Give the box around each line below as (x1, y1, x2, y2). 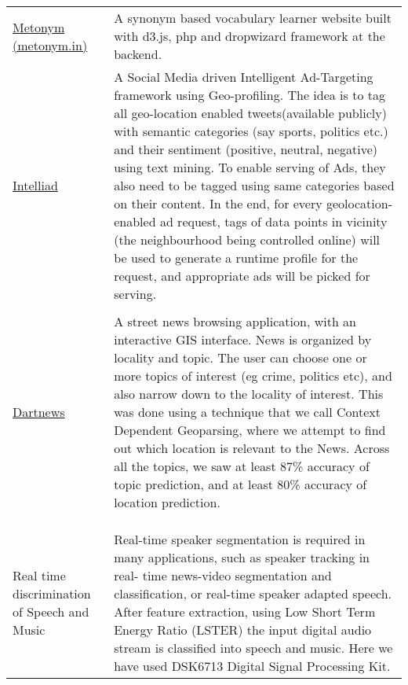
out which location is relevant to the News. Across (114, 439, 390, 457)
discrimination (13, 584, 91, 602)
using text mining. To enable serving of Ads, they (114, 158, 386, 176)
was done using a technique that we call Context (114, 403, 381, 421)
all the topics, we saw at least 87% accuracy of (114, 457, 370, 475)
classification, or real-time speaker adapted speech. (114, 584, 392, 602)
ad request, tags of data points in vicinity (159, 212, 388, 230)
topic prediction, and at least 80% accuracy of (114, 475, 367, 493)
